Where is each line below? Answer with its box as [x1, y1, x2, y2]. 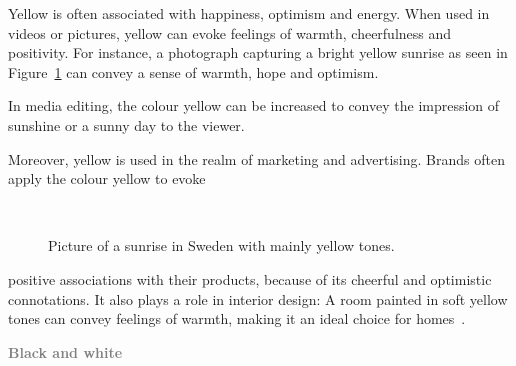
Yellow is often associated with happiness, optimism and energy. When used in [8, 3, 490, 23]
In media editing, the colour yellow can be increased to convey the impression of [8, 95, 500, 116]
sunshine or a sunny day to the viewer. [8, 114, 245, 135]
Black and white [8, 341, 123, 362]
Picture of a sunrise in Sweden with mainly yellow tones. [48, 235, 395, 256]
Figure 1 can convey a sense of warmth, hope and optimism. [8, 61, 379, 82]
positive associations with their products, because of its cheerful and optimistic [8, 268, 492, 289]
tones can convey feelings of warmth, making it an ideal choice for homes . [8, 308, 466, 329]
